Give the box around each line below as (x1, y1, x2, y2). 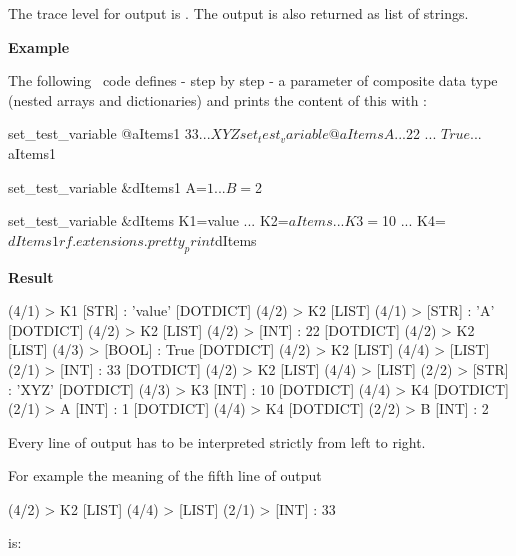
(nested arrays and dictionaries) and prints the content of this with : (8, 89, 428, 110)
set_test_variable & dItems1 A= (8, 176, 207, 197)
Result (8, 266, 54, 287)
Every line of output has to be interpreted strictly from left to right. (8, 431, 426, 452)
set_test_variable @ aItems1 (8, 123, 181, 144)
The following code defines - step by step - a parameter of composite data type (8, 70, 498, 91)
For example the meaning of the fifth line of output (8, 465, 322, 486)
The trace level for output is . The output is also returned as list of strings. (8, 3, 469, 23)
